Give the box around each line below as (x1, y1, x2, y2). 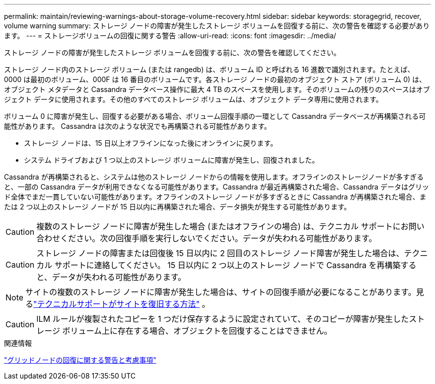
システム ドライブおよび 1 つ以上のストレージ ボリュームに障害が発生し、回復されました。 (24, 156, 319, 164)
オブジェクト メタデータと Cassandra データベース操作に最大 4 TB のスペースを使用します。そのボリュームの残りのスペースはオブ (4, 85, 430, 94)
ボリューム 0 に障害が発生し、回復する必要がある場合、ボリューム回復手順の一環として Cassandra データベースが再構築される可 (4, 112, 426, 120)
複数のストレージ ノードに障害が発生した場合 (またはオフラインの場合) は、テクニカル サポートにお (36, 221, 409, 231)
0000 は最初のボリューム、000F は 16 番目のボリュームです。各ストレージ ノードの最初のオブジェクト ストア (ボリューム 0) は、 (4, 75, 427, 84)
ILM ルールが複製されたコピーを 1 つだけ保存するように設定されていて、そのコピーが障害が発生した (36, 314, 409, 324)
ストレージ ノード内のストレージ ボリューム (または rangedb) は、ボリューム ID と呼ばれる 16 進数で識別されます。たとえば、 (4, 65, 415, 74)
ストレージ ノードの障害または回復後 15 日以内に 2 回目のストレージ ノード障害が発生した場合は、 (36, 248, 404, 258)
